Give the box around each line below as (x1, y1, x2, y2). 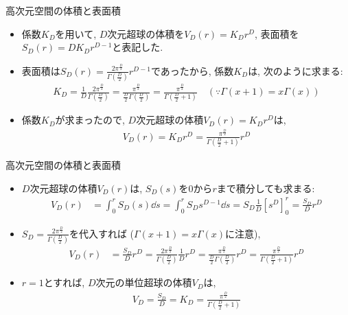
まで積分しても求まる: (216, 180, 315, 195)
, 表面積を (254, 26, 299, 40)
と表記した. (112, 40, 163, 54)
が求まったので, (55, 113, 125, 127)
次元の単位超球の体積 (95, 275, 192, 290)
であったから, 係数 (150, 63, 234, 78)
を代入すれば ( (69, 226, 135, 240)
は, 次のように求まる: (248, 63, 343, 78)
